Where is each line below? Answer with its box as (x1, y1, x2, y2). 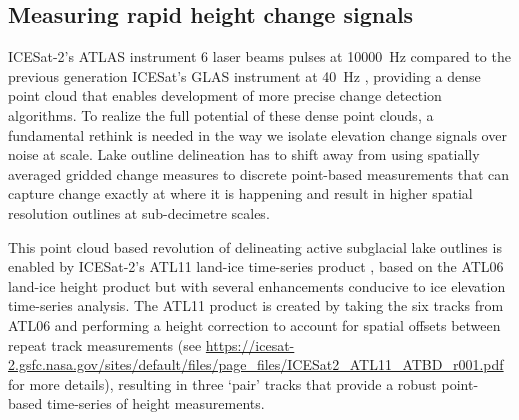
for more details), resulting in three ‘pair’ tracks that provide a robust (8, 373, 437, 394)
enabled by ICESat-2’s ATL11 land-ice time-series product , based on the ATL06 (8, 256, 504, 277)
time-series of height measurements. (46, 393, 265, 414)
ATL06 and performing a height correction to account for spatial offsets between (8, 314, 501, 335)
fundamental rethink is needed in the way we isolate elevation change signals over (8, 124, 507, 145)
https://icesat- (205, 334, 295, 355)
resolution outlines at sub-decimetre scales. (8, 202, 270, 223)
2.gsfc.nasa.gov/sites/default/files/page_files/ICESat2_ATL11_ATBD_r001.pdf (8, 354, 504, 375)
